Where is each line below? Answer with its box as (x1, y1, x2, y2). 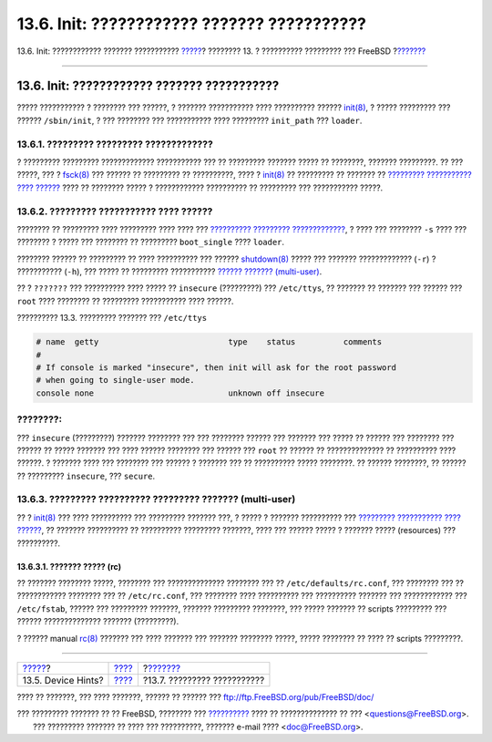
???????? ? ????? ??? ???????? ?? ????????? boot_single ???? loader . (16, 237, 285, 248)
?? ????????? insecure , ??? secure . (16, 470, 156, 481)
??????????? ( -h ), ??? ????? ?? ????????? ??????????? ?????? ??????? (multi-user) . (16, 266, 323, 277)
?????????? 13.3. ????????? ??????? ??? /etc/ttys (16, 313, 208, 324)
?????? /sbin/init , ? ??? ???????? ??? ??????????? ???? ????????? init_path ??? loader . (16, 115, 363, 126)
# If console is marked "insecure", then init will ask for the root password (36, 363, 396, 373)
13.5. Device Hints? (22, 674, 104, 686)
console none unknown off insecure (36, 387, 325, 398)
